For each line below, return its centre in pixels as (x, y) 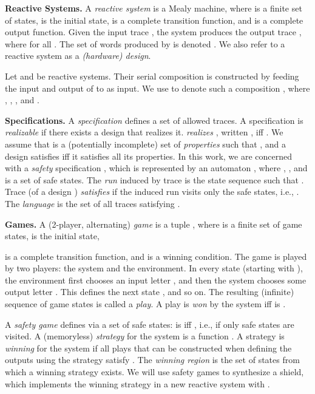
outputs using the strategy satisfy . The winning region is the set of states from (152, 360)
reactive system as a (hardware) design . (78, 56)
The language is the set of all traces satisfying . (93, 203)
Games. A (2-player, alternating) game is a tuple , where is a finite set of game (154, 224)
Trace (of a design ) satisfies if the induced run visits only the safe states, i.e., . (152, 192)
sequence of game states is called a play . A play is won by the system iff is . (145, 304)
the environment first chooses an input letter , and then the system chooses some (156, 280)
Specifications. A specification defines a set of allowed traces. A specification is (154, 120)
